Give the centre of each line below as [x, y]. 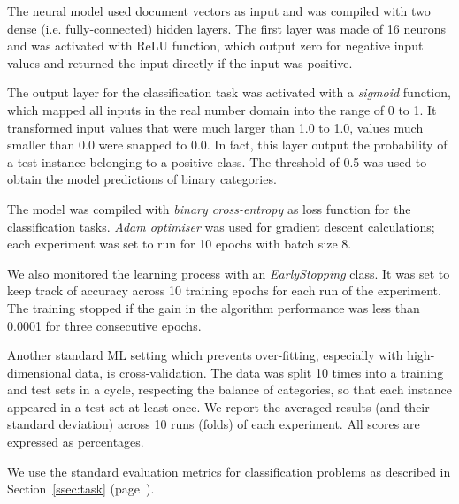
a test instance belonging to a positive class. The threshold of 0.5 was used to [217, 161]
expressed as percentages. [76, 442]
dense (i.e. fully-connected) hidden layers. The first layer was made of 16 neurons [226, 28]
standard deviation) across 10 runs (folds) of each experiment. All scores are [214, 424]
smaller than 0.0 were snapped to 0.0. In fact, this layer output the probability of [227, 145]
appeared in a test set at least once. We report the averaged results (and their [218, 406]
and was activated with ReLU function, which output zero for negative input [215, 46]
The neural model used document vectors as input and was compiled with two [219, 11]
